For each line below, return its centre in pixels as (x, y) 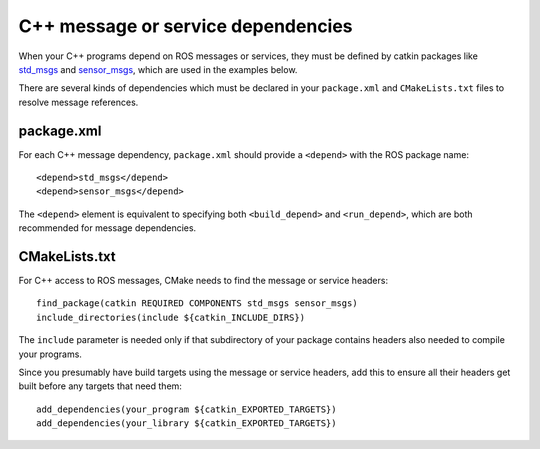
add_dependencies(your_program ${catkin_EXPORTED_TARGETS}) (186, 409)
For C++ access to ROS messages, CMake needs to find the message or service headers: (203, 281)
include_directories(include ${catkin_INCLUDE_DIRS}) (170, 317)
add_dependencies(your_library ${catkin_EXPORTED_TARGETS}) (186, 423)
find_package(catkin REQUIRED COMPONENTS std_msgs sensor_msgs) (197, 303)
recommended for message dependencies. (107, 228)
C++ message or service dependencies (186, 26)
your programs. (50, 354)
